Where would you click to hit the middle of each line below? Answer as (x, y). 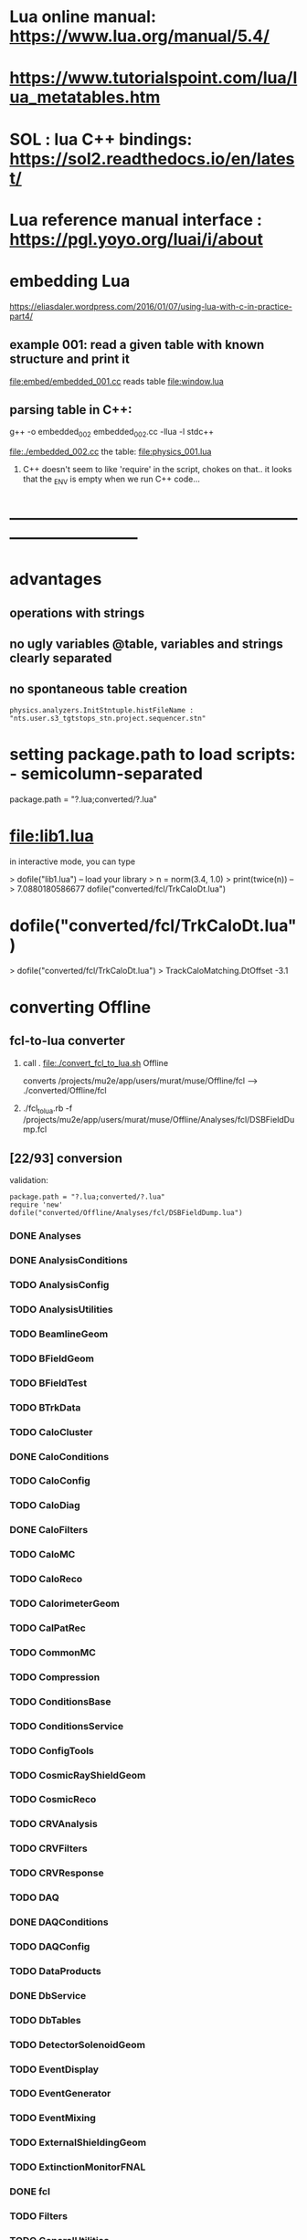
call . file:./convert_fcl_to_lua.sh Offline (95, 1062)
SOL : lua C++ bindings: (101, 139)
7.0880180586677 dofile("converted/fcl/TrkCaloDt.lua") (122, 889)
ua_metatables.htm (85, 97)
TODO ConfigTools (52, 1750)
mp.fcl (35, 1129)
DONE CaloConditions (59, 1456)
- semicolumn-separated (106, 774)
